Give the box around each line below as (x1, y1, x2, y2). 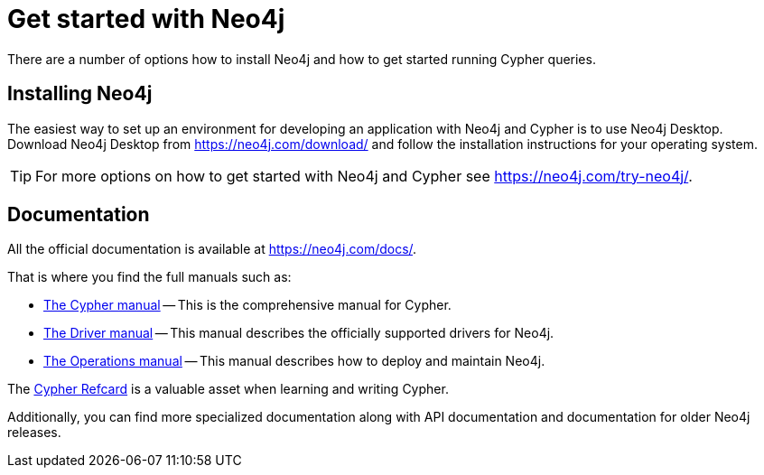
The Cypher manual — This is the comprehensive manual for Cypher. (43, 297, 452, 313)
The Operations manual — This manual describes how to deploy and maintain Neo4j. (43, 353, 545, 369)
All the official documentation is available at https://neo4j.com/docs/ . (7, 241, 417, 257)
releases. (7, 424, 61, 441)
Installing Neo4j (7, 82, 153, 106)
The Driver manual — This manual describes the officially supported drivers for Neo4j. (43, 325, 554, 341)
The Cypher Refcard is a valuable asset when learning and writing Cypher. (7, 381, 449, 397)
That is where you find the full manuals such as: (7, 269, 292, 285)
